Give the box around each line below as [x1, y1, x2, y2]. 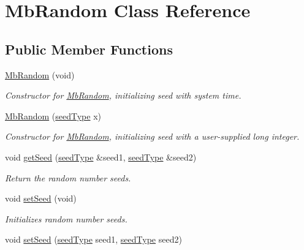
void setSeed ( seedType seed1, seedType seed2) [5, 233, 182, 246]
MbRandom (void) [5, 68, 75, 81]
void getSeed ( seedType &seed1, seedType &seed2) [5, 150, 197, 163]
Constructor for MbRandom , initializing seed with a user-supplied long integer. [5, 130, 300, 143]
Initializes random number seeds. [5, 212, 127, 225]
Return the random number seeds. [5, 171, 131, 184]
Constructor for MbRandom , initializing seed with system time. [5, 89, 241, 102]
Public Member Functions [5, 39, 173, 58]
